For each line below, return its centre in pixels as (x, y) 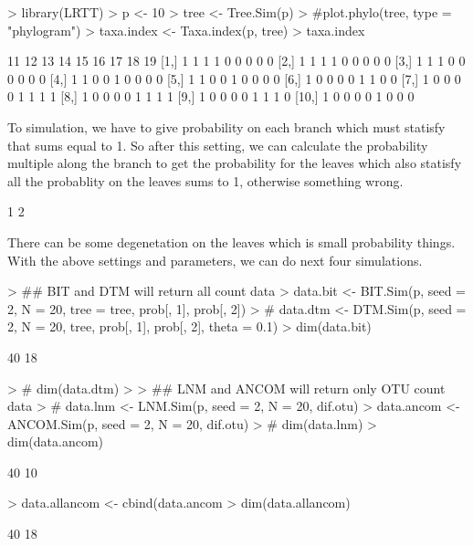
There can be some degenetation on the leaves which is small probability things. (231, 241)
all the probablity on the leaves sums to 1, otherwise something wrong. (205, 180)
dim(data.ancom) (56, 441)
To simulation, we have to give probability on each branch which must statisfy (226, 126)
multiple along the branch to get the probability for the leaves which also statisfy (235, 163)
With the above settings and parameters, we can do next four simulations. (215, 260)
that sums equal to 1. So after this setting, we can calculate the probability (218, 145)
